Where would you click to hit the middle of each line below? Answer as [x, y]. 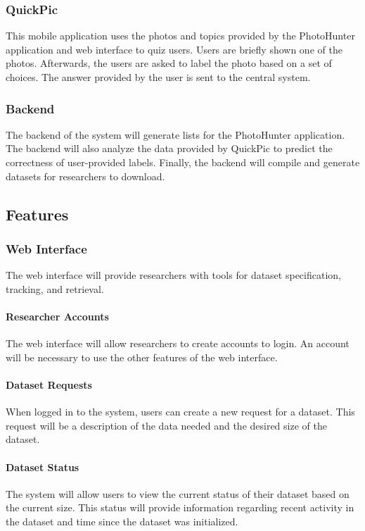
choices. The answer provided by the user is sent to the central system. [158, 77]
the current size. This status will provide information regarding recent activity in [180, 507]
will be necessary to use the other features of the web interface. [142, 357]
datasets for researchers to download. [85, 176]
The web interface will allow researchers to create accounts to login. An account [178, 343]
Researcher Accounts [57, 316]
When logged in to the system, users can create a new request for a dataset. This [180, 412]
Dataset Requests [49, 384]
